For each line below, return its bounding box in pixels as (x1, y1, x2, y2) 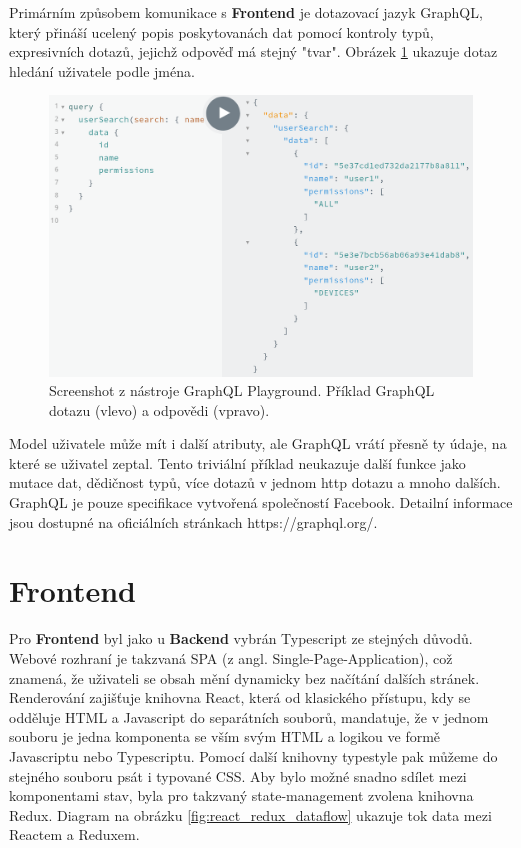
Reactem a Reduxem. (9, 824, 140, 845)
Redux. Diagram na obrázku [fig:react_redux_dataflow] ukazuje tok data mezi (9, 804, 492, 825)
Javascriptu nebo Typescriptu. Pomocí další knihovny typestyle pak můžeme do (9, 745, 498, 766)
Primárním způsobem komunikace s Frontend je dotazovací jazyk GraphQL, (9, 2, 483, 22)
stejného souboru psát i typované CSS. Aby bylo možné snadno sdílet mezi (9, 765, 467, 786)
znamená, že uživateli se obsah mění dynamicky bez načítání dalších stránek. (9, 667, 480, 688)
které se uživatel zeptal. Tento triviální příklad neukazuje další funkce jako (9, 452, 466, 473)
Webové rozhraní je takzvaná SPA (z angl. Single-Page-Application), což (9, 647, 453, 668)
